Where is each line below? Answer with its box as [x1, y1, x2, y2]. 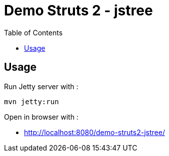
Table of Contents [4, 28, 63, 37]
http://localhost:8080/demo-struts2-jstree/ [24, 128, 165, 137]
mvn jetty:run [4, 97, 59, 106]
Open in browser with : [4, 112, 78, 121]
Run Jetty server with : [4, 82, 78, 91]
